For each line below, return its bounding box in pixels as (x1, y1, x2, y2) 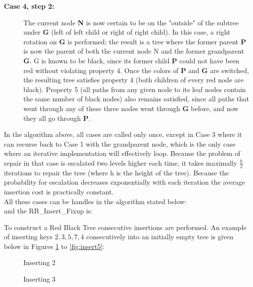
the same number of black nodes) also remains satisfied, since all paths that (23, 94, 250, 104)
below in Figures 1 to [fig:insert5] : (4, 241, 105, 251)
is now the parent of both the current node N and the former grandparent (23, 46, 244, 56)
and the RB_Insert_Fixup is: (4, 206, 93, 216)
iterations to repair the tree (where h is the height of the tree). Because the (4, 167, 229, 177)
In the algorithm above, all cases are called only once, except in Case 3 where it (4, 129, 242, 139)
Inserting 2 (23, 257, 56, 268)
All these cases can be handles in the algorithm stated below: (4, 196, 187, 206)
